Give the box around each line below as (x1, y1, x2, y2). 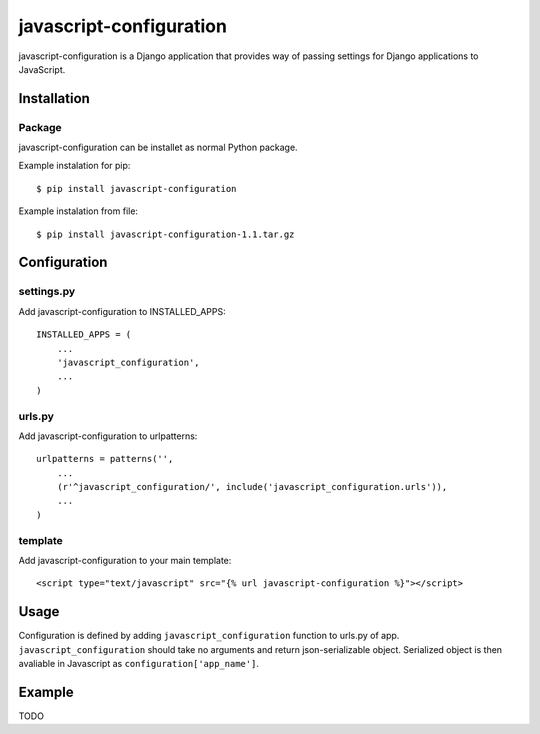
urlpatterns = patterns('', (36, 453, 174, 465)
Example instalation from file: (18, 205, 139, 217)
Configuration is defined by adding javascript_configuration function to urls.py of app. (18, 630, 400, 642)
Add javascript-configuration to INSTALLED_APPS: (18, 305, 227, 317)
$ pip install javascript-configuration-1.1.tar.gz (36, 228, 295, 240)
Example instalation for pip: (18, 160, 131, 172)
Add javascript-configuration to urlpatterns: (18, 430, 198, 442)
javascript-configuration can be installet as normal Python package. (18, 141, 299, 154)
